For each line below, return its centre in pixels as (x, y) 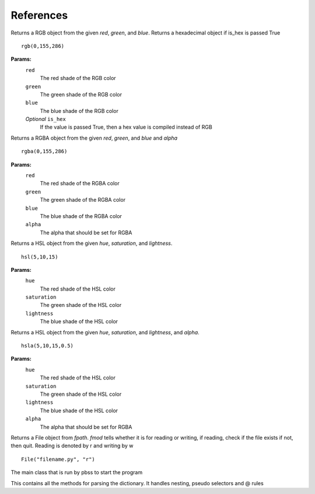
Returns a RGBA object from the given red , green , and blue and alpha (94, 138)
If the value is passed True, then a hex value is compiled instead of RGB (126, 127)
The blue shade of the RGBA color (81, 216)
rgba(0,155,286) (44, 151)
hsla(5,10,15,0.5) (48, 346)
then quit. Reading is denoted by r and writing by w (72, 446)
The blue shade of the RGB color (79, 110)
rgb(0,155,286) (43, 46)
